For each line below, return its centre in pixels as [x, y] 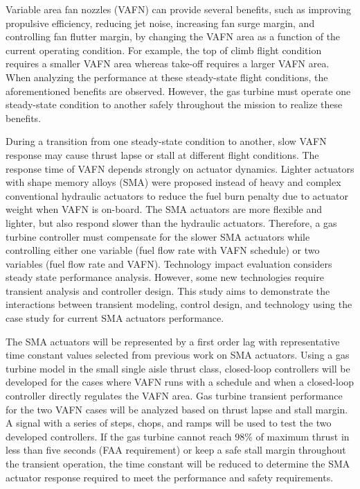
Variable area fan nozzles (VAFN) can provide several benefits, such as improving [178, 9]
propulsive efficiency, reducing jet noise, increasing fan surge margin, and [160, 23]
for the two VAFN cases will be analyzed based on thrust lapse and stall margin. [177, 409]
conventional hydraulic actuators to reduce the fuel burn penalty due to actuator [177, 195]
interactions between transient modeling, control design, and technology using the [179, 304]
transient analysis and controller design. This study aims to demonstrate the [168, 290]
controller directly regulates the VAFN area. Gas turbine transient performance [174, 396]
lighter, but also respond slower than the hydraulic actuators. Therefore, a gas [171, 222]
